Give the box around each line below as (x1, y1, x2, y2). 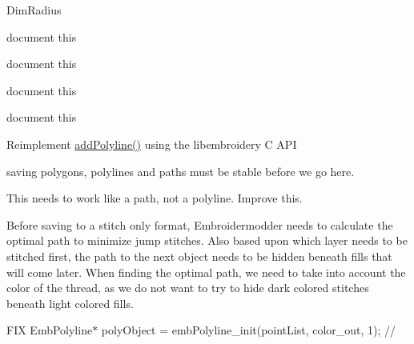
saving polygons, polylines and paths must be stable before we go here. (6, 162, 355, 179)
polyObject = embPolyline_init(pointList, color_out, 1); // (101, 322, 396, 338)
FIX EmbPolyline (6, 322, 93, 338)
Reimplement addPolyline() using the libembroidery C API (6, 135, 297, 152)
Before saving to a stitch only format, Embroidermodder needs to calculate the (6, 216, 393, 233)
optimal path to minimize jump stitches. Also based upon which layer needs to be (6, 232, 408, 249)
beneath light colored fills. (6, 294, 134, 311)
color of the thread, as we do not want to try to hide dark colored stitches (6, 279, 369, 296)
